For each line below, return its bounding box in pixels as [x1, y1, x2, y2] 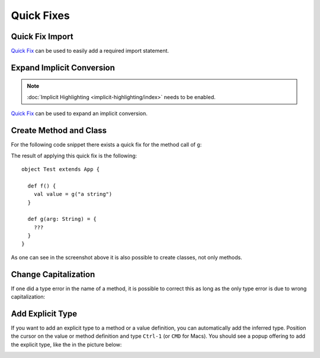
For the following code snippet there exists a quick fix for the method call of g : [11, 141, 202, 148]
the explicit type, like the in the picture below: [11, 341, 122, 348]
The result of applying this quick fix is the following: [11, 152, 137, 159]
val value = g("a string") [33, 191, 113, 198]
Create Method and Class [11, 125, 107, 136]
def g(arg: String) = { [27, 216, 97, 223]
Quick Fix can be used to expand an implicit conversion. [11, 110, 148, 117]
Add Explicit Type [11, 309, 78, 319]
